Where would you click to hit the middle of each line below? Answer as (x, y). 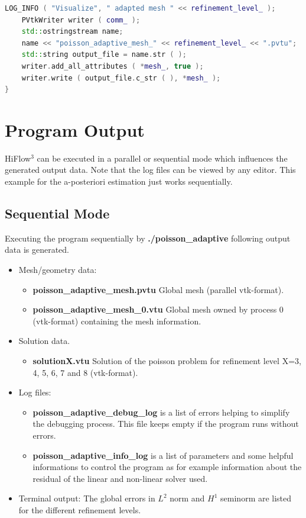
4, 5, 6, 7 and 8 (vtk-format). (85, 372)
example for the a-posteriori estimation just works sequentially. (119, 181)
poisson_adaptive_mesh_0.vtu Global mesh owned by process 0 (158, 309)
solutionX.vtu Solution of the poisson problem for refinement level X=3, (167, 361)
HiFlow (18, 158)
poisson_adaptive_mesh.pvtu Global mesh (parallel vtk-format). (158, 289)
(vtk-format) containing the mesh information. (117, 321)
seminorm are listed (256, 498)
